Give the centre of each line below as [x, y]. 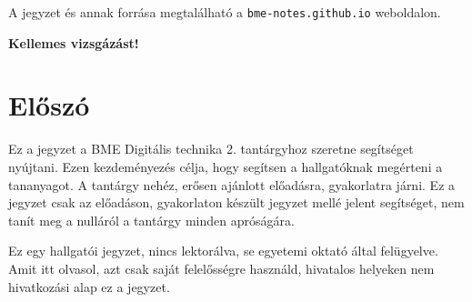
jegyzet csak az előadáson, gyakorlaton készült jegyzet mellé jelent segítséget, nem [236, 202]
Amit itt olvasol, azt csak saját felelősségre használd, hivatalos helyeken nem [221, 268]
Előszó [49, 105]
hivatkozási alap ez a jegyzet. [89, 286]
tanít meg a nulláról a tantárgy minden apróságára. [151, 220]
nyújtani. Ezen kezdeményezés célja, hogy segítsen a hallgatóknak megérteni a [226, 166]
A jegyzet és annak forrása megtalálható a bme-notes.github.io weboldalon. [225, 12]
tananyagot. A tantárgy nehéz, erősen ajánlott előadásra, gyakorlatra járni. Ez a [232, 184]
